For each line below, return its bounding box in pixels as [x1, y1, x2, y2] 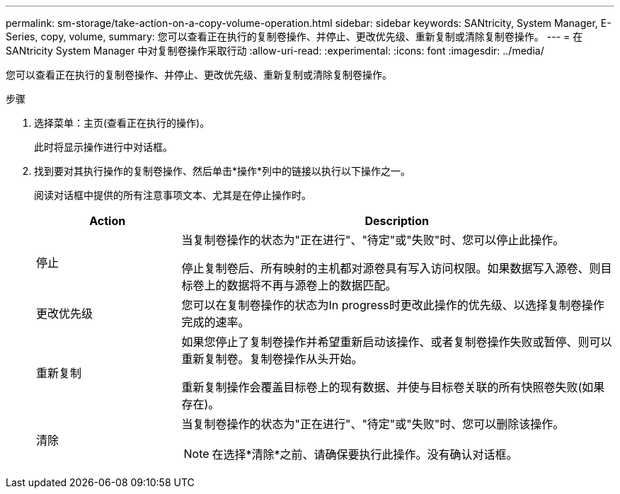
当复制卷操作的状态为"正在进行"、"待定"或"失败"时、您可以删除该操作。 [181, 417, 565, 431]
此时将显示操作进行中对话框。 [34, 141, 173, 153]
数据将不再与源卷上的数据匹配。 [226, 278, 397, 292]
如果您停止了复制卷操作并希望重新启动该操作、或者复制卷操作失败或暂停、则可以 [181, 335, 612, 349]
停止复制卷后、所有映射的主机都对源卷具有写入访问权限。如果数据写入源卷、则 [181, 261, 601, 275]
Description [364, 214, 429, 228]
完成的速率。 [181, 315, 250, 329]
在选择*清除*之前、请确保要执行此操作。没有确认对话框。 [212, 447, 518, 461]
